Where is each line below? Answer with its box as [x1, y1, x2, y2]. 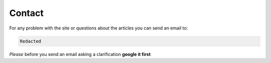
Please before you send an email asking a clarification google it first [9, 51, 151, 57]
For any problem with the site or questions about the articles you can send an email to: [9, 25, 188, 31]
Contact [9, 7, 44, 18]
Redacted [20, 38, 42, 44]
